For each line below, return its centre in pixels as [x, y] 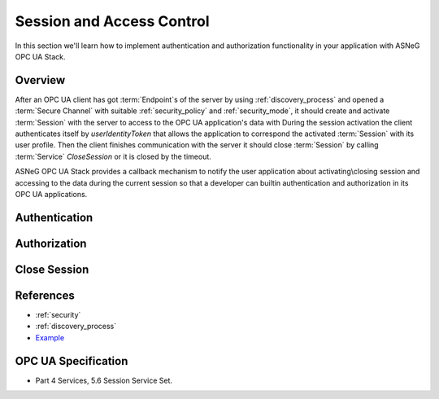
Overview [40, 80]
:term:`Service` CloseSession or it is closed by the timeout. [113, 156]
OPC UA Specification [72, 361]
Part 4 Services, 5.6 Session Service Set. [104, 380]
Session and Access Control [113, 21]
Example [50, 337]
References [45, 295]
